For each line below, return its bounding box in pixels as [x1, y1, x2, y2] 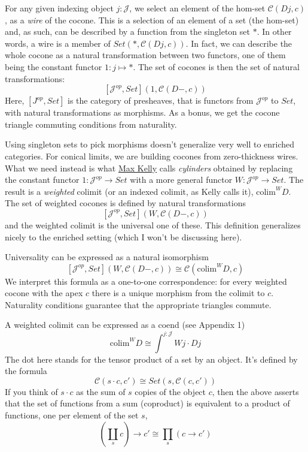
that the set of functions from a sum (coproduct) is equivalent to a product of [5, 397, 290, 409]
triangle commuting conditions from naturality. [5, 117, 177, 130]
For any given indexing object [5, 2, 114, 14]
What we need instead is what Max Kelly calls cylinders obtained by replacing [5, 161, 293, 174]
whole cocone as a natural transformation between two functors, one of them [5, 49, 286, 61]
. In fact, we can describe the [185, 37, 292, 49]
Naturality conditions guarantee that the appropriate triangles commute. [5, 298, 272, 311]
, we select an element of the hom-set [129, 2, 266, 14]
